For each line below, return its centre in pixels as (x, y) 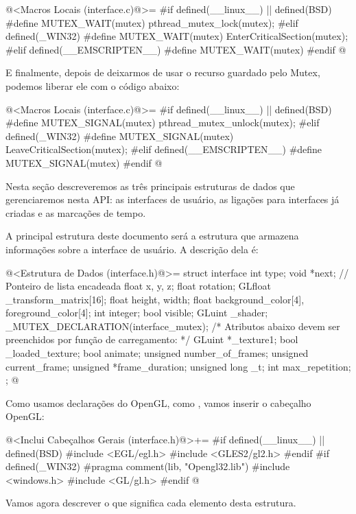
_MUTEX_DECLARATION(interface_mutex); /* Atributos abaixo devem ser (173, 326)
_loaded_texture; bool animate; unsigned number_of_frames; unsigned (157, 353)
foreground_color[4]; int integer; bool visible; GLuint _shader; (137, 313)
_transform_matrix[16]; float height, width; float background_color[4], (155, 299)
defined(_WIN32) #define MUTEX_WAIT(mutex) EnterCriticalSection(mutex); (177, 36)
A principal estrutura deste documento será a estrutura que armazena (152, 236)
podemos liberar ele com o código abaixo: (93, 85)
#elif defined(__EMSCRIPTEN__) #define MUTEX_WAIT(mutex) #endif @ (176, 49)
